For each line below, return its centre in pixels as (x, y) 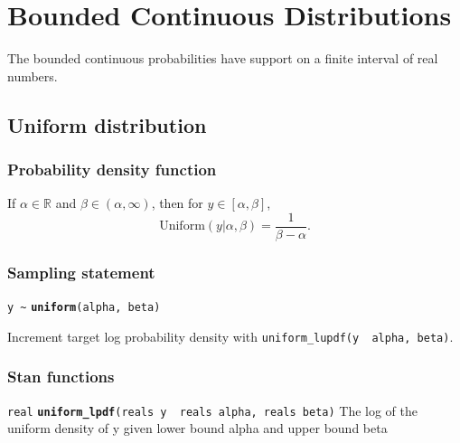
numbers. (33, 75)
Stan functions (61, 377)
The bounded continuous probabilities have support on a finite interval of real (223, 58)
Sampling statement (81, 272)
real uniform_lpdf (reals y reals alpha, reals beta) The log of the (213, 410)
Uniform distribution (107, 124)
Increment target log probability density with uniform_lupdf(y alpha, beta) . (230, 336)
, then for (177, 203)
